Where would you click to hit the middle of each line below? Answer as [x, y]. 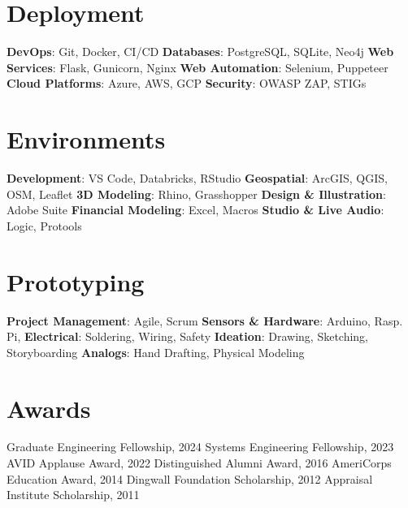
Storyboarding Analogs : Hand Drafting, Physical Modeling [156, 352]
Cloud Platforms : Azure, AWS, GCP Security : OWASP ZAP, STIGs [187, 83]
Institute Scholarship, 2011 [73, 495]
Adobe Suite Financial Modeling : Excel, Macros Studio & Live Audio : [195, 210]
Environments [86, 139]
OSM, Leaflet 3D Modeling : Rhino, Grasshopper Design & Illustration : [196, 194]
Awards [49, 408]
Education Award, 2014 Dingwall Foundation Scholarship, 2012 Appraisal [190, 478]
